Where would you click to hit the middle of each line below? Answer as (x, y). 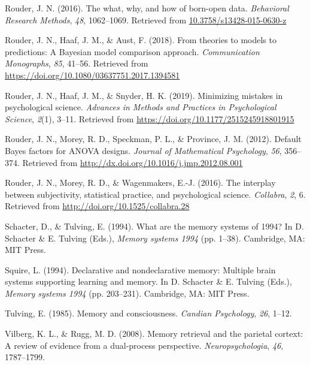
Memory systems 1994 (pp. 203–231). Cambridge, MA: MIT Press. (127, 293)
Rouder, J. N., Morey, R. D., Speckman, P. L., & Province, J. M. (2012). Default (153, 139)
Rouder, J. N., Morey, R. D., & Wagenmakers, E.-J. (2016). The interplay (140, 182)
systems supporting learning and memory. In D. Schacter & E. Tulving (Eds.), (148, 281)
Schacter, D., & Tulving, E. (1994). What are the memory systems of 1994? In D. (154, 226)
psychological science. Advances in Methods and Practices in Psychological (141, 107)
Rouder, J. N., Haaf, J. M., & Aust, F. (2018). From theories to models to (141, 40)
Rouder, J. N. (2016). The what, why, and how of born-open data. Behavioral (147, 8)
